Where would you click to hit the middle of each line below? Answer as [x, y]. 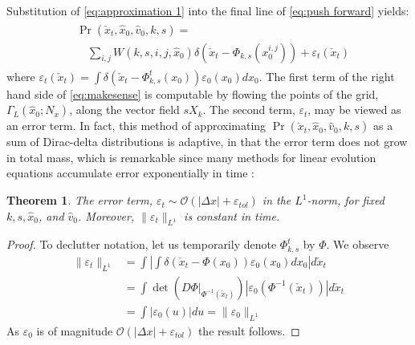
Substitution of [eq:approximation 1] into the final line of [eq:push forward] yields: [208, 10]
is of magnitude [75, 330]
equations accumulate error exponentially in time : [130, 173]
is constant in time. [232, 215]
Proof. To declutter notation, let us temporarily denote [142, 244]
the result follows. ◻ [249, 330]
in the [277, 200]
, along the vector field [124, 110]
